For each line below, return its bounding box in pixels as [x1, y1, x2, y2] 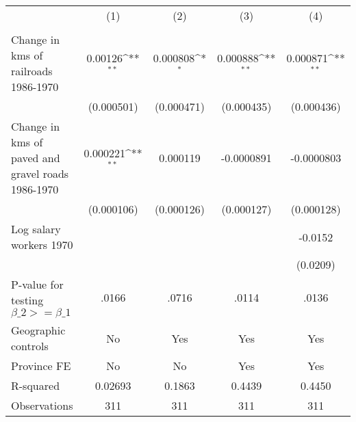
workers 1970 [11, 237, 73, 252]
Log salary [11, 221, 61, 237]
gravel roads [11, 166, 69, 181]
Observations [11, 397, 73, 413]
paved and [11, 150, 60, 166]
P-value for [11, 276, 64, 292]
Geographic [11, 322, 66, 338]
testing [11, 292, 44, 308]
